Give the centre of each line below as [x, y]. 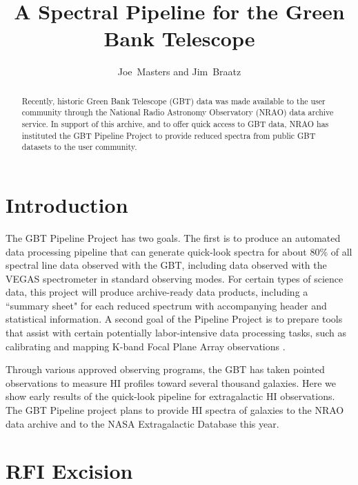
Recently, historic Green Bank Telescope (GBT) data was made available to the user [173, 101]
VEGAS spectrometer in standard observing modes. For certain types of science [175, 278]
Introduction [67, 204]
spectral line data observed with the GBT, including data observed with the [166, 265]
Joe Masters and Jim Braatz [179, 72]
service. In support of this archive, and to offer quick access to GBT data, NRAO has [175, 124]
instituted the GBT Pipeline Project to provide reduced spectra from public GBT [169, 135]
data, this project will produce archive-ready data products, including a [157, 292]
